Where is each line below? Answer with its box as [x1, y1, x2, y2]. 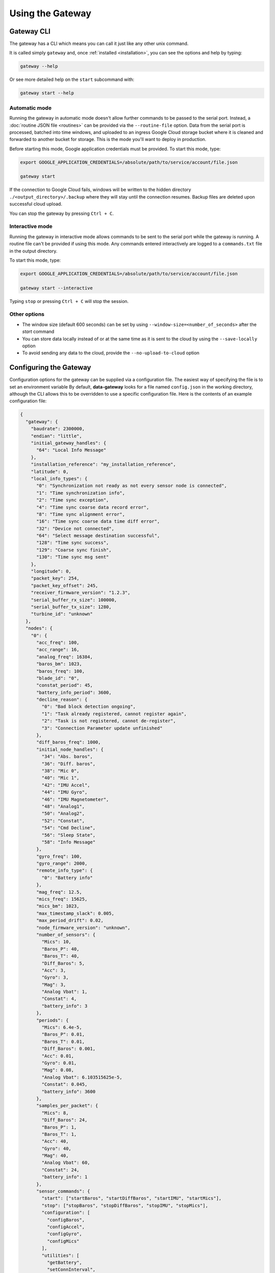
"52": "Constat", [41, 818, 85, 823]
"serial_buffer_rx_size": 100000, [31, 597, 117, 603]
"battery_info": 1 [41, 1174, 88, 1180]
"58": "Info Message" [41, 839, 96, 845]
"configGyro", [46, 1231, 82, 1237]
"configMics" [46, 1238, 80, 1244]
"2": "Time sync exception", [36, 497, 109, 503]
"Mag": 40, [41, 1153, 69, 1158]
